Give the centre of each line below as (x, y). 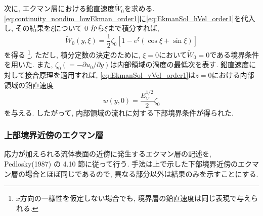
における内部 (233, 75)
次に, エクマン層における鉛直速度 (59, 8)
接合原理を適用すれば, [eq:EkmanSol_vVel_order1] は (110, 75)
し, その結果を (28, 28)
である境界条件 (234, 54)
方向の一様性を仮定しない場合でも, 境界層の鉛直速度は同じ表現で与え (136, 198)
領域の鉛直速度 (29, 85)
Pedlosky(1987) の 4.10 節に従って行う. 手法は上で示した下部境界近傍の (121, 163)
